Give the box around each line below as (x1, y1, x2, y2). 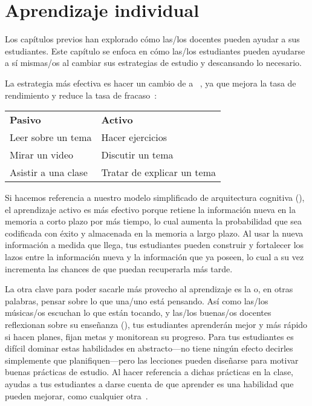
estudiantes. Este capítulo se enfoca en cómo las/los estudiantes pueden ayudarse (5, 44, 305, 57)
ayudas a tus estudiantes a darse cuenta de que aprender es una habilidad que (5, 378, 294, 390)
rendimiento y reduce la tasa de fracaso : (5, 88, 157, 101)
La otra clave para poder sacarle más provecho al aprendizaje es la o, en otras (5, 283, 293, 295)
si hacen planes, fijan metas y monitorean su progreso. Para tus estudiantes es (5, 330, 294, 342)
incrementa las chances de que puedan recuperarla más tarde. (5, 262, 233, 275)
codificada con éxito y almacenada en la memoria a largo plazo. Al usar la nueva (5, 226, 304, 239)
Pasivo (10, 113, 41, 127)
